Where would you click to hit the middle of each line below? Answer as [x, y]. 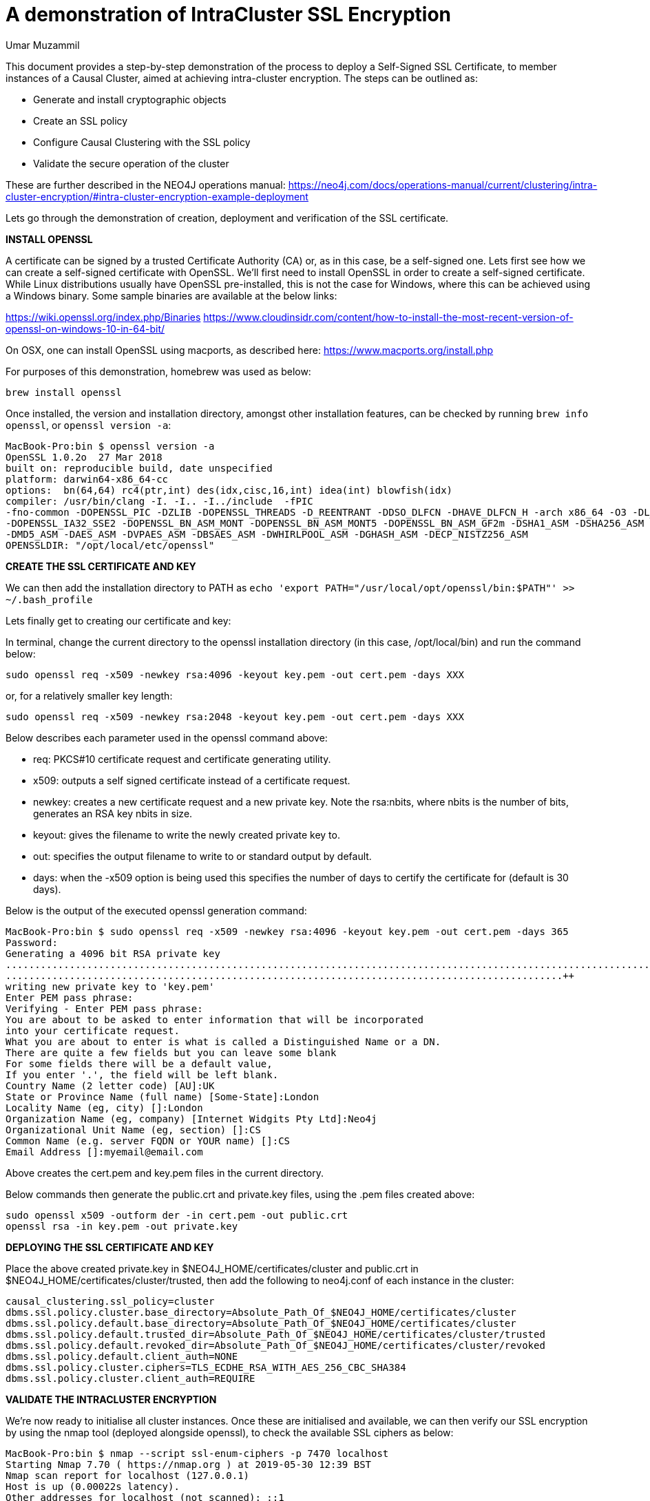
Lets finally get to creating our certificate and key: [118, 620]
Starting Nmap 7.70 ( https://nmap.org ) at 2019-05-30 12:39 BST [189, 1464]
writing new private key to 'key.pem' [110, 986]
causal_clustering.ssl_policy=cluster [110, 1301]
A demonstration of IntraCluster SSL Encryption [229, 14]
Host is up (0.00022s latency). [93, 1486]
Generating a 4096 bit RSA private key [113, 953]
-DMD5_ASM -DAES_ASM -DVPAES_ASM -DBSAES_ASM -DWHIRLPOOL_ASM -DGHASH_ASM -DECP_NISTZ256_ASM [267, 534]
